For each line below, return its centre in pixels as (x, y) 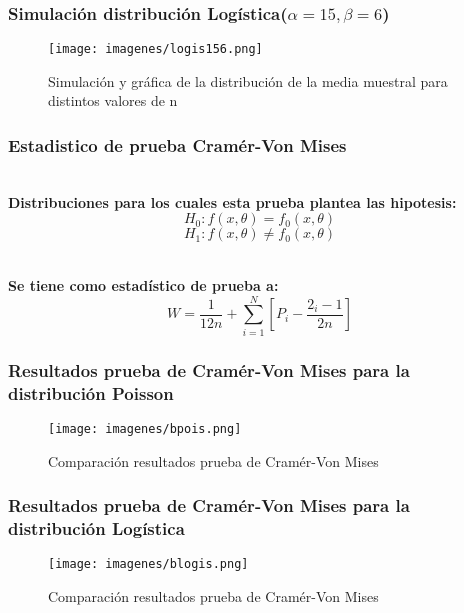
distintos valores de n (113, 100)
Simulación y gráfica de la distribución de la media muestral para (248, 80)
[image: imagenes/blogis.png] (148, 564)
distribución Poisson (91, 392)
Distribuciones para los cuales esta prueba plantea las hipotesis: (232, 201)
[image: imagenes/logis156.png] (155, 49)
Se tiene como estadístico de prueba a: (143, 285)
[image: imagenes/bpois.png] (145, 428)
